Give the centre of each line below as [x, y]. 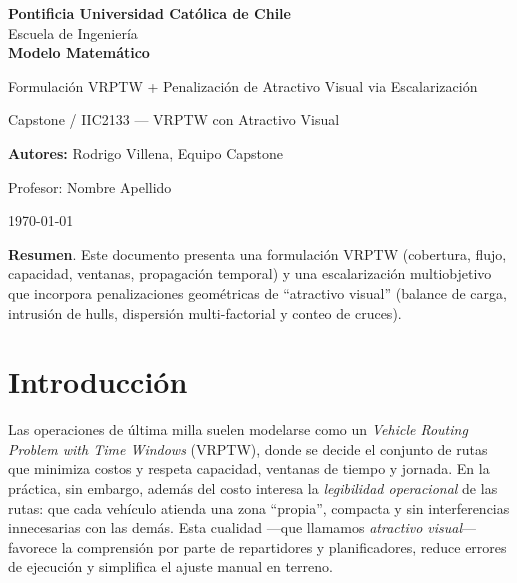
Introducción [98, 381]
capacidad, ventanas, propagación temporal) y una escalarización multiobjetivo [250, 273]
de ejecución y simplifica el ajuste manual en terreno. [170, 566]
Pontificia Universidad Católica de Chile [149, 13]
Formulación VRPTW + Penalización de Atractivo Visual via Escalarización [243, 85]
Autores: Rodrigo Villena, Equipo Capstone [146, 152]
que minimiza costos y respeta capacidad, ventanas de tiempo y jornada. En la [249, 468]
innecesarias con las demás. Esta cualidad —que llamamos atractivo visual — [242, 527]
